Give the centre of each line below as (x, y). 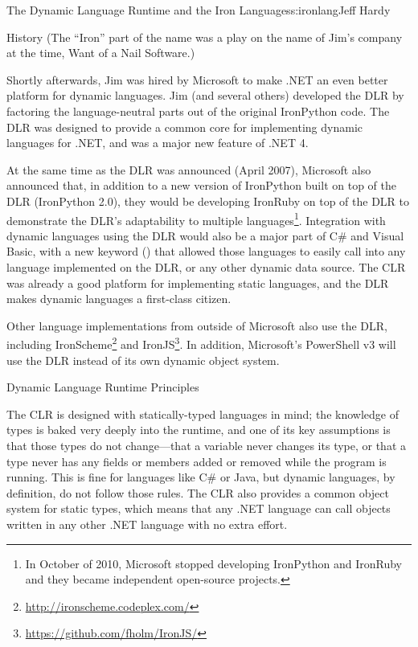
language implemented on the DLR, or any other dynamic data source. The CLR (206, 266)
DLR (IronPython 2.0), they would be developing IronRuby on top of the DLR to (208, 201)
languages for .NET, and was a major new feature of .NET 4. (158, 143)
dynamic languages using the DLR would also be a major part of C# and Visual (205, 235)
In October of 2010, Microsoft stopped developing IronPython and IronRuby (214, 563)
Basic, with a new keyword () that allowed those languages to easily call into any (206, 251)
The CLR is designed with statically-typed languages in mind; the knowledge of (203, 414)
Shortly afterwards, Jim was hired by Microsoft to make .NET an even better (197, 79)
